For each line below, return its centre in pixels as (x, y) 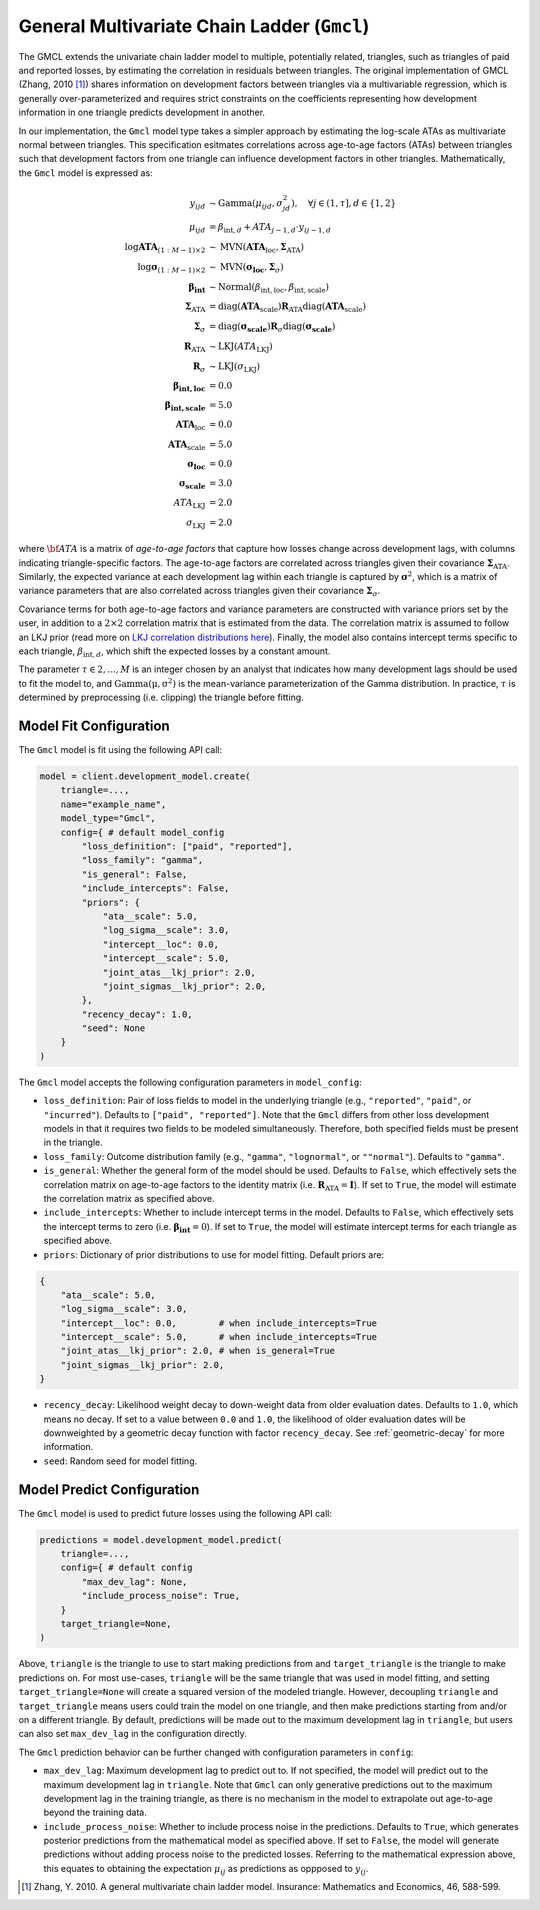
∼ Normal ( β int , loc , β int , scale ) (269, 288)
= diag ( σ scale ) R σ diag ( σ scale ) (272, 327)
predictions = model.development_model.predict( (161, 1539)
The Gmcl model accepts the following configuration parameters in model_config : (190, 1082)
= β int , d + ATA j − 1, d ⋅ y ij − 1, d (270, 228)
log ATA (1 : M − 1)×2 (165, 248)
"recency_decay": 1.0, (137, 1014)
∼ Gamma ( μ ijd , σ (246, 204)
